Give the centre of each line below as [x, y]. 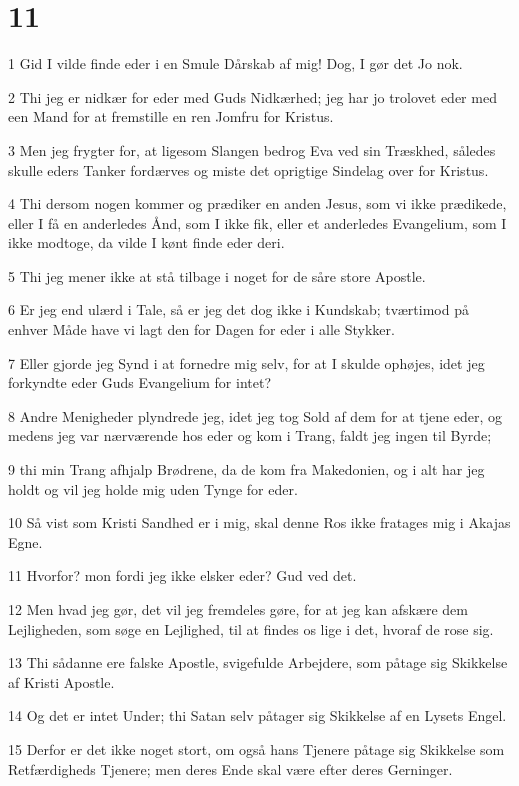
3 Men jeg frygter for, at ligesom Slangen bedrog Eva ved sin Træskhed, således [252, 149]
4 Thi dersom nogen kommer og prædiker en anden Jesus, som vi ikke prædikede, [257, 203]
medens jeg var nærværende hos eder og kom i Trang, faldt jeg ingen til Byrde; [250, 435]
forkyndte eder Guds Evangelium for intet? [140, 382]
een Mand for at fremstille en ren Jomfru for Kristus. [171, 116]
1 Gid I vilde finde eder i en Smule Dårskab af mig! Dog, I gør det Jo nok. [235, 63]
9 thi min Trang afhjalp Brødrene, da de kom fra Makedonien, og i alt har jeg [246, 469]
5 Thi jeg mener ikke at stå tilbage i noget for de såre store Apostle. [217, 275]
